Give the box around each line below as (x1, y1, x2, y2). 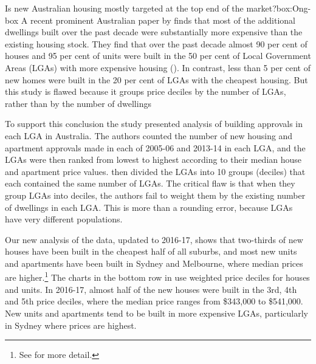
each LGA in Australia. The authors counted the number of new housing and (5, 129, 293, 142)
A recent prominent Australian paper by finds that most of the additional (21, 13, 296, 26)
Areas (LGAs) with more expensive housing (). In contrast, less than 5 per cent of (5, 61, 311, 74)
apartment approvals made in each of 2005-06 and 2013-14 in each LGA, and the (5, 141, 306, 154)
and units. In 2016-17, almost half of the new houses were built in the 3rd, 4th (5, 283, 297, 295)
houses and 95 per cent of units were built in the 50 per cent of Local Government (5, 49, 311, 62)
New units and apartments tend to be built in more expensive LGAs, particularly (5, 306, 308, 319)
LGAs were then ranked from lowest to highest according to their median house (5, 153, 302, 166)
